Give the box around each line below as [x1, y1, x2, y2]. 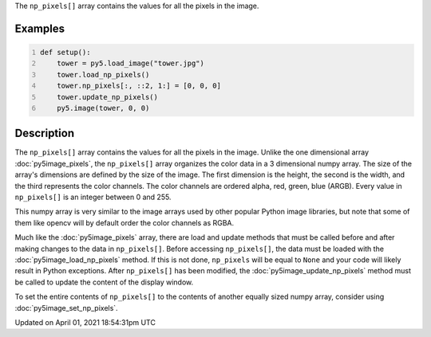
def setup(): [40, 48, 91, 57]
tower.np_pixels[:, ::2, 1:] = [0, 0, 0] [57, 81, 221, 91]
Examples [14, 22, 65, 35]
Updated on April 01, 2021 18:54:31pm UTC [14, 317, 156, 327]
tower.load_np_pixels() [57, 70, 150, 79]
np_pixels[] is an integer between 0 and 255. [14, 192, 172, 202]
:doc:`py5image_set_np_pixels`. [14, 303, 119, 312]
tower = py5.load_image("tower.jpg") [57, 59, 205, 68]
